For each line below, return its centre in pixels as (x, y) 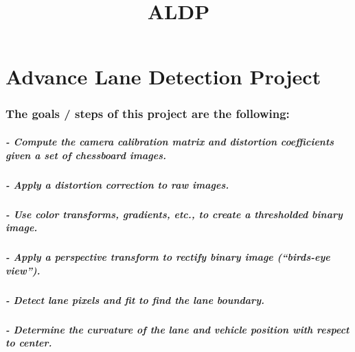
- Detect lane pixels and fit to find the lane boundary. (135, 300)
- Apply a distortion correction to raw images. (117, 184)
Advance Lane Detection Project (163, 77)
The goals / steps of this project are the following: (148, 114)
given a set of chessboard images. (86, 155)
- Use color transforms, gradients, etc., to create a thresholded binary (174, 214)
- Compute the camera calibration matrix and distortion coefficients (170, 141)
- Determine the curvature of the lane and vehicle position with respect (177, 329)
